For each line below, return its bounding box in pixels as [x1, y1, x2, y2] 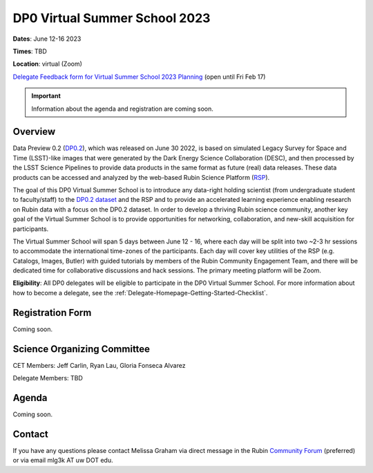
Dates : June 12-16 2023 [12, 35, 82, 43]
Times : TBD [12, 47, 48, 55]
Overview [12, 126, 56, 138]
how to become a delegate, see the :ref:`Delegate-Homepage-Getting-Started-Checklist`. [12, 288, 268, 297]
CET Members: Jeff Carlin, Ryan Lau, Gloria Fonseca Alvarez [12, 361, 186, 369]
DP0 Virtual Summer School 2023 [12, 10, 211, 26]
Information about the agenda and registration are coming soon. [31, 104, 214, 113]
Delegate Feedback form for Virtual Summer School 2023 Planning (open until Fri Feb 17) [12, 73, 266, 81]
